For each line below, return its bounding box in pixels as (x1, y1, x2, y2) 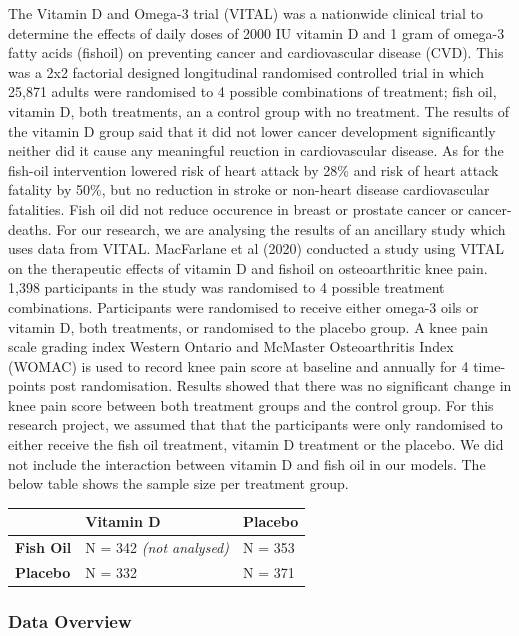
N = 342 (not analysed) (85, 537, 229, 558)
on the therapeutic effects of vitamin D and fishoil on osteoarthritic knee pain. (8, 257, 488, 278)
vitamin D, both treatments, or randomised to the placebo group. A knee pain (8, 316, 489, 337)
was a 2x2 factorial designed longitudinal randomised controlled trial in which (8, 61, 485, 82)
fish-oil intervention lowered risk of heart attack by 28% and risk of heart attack (8, 159, 499, 180)
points (8, 375, 46, 396)
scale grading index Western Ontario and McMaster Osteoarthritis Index (8, 336, 454, 357)
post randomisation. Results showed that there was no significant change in (50, 375, 512, 396)
